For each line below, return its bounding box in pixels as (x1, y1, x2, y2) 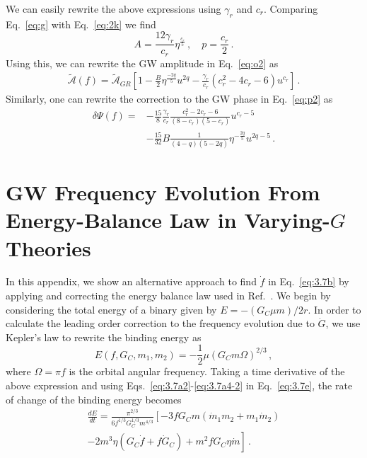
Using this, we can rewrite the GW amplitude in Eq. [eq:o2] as (6, 55, 279, 70)
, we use (325, 316, 361, 331)
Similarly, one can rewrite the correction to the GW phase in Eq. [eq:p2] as (6, 91, 333, 106)
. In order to (308, 302, 361, 316)
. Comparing (263, 1, 318, 16)
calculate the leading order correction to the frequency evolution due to (6, 316, 315, 331)
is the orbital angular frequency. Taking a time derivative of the (69, 364, 345, 379)
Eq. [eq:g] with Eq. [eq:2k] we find (6, 16, 156, 31)
